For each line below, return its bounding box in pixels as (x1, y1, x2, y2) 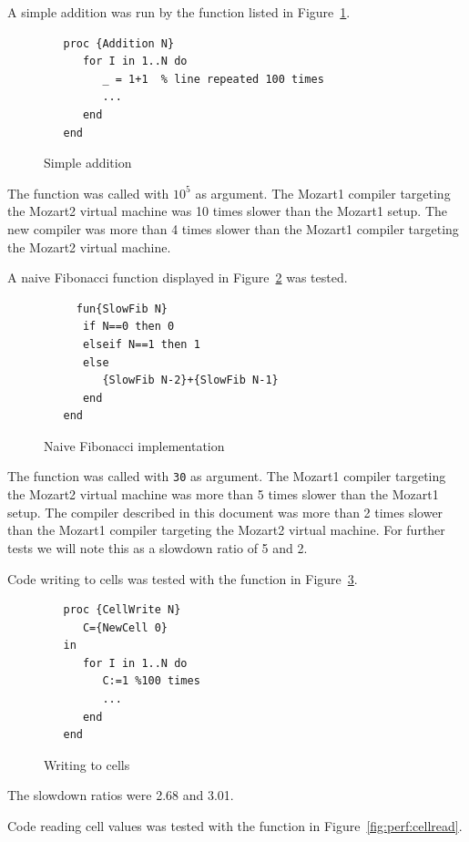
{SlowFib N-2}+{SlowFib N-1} (102, 374, 279, 387)
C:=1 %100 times (102, 674, 200, 688)
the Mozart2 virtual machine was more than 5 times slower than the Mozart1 (7, 485, 439, 504)
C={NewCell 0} (82, 621, 168, 634)
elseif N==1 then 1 (82, 337, 200, 351)
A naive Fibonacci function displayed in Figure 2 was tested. (7, 268, 348, 287)
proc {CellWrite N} (63, 603, 181, 617)
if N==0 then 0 (82, 320, 175, 334)
